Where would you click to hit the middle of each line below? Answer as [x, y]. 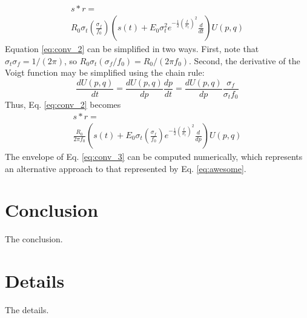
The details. [27, 310]
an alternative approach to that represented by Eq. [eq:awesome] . [126, 168]
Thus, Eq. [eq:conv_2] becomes [63, 104]
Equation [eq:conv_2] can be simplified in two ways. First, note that [132, 49]
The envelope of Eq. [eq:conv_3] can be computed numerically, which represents [154, 157]
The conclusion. [34, 239]
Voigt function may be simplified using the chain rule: [105, 72]
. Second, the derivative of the [245, 60]
